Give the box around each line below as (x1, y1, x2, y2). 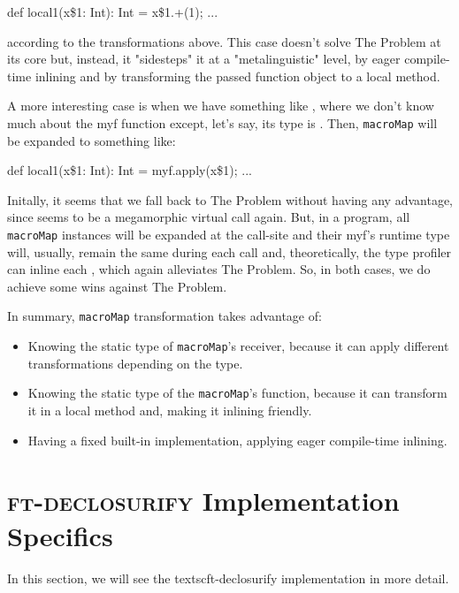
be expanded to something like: (7, 131, 176, 149)
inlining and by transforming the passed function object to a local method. (34, 66, 440, 85)
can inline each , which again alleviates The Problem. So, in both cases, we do (7, 260, 431, 278)
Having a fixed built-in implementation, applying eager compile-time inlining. (27, 430, 448, 449)
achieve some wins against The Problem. (7, 277, 227, 295)
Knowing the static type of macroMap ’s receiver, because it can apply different (27, 337, 449, 355)
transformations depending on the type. (27, 354, 243, 372)
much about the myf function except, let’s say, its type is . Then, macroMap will (7, 113, 438, 132)
